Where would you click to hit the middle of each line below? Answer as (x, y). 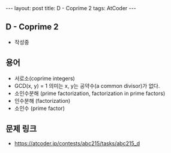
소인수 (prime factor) (40, 108)
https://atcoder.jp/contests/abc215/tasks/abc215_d (77, 143)
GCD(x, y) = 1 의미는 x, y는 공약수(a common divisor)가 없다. (87, 85)
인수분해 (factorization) (42, 100)
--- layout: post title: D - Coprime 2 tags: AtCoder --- (71, 8)
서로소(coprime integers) (45, 78)
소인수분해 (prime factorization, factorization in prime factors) (90, 93)
